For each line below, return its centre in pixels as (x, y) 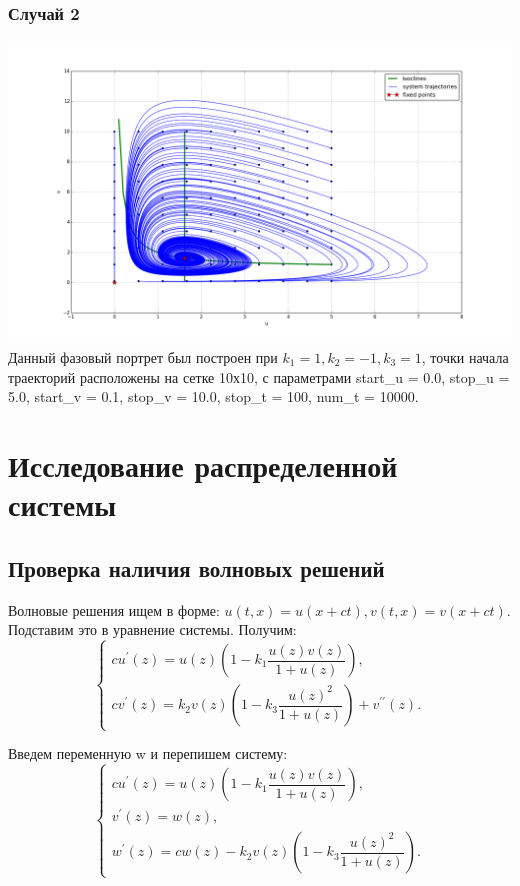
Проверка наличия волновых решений (196, 567)
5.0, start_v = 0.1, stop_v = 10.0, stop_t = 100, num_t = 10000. (213, 396)
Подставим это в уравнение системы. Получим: (152, 629)
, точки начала (465, 357)
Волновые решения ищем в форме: (114, 609)
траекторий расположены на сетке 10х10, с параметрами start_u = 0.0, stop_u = (259, 376)
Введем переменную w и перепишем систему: (148, 753)
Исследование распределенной (203, 464)
